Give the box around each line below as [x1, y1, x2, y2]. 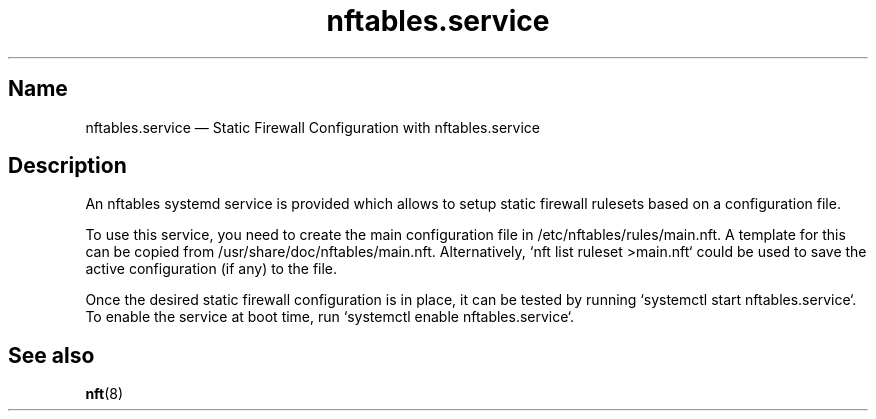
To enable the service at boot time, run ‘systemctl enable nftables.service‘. [85, 308, 575, 326]
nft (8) [85, 385, 124, 403]
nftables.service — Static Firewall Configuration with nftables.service [85, 118, 540, 136]
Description [8, 153, 127, 179]
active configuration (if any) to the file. [85, 260, 338, 278]
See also [8, 342, 95, 368]
